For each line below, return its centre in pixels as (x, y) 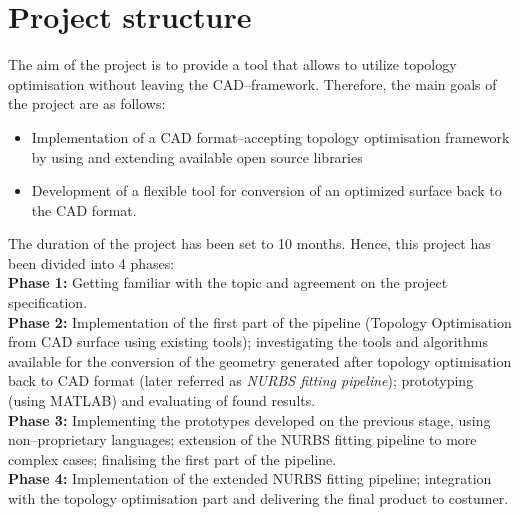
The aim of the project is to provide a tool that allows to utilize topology (232, 64)
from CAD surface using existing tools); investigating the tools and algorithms (248, 341)
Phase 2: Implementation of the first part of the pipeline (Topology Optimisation (260, 321)
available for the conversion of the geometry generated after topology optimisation (260, 360)
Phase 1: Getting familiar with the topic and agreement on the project (228, 282)
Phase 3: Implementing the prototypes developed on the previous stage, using (249, 419)
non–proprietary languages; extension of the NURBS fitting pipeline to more (242, 439)
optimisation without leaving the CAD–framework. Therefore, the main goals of (252, 83)
